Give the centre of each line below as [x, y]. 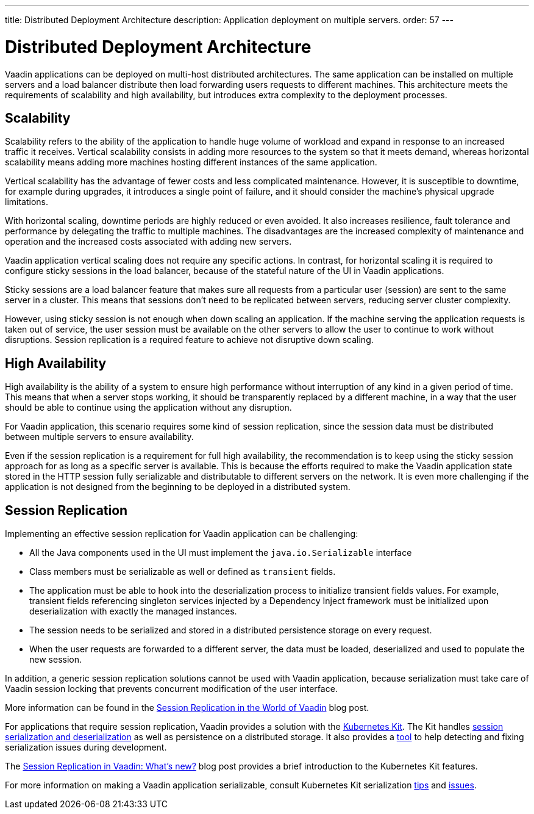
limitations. [27, 202]
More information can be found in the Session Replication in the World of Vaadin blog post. [187, 708]
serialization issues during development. [86, 747]
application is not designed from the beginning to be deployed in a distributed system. [178, 487]
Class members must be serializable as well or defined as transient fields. [183, 572]
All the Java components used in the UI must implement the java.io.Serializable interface [221, 553]
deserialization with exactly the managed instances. [133, 611]
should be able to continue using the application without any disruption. [148, 408]
